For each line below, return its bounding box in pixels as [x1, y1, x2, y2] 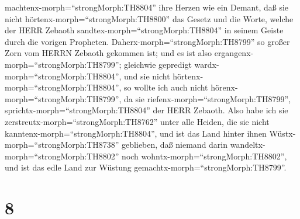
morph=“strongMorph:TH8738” [5, 138, 119, 151]
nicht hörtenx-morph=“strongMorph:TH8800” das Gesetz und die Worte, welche [5, 12, 294, 25]
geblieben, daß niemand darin [122, 138, 228, 151]
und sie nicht [124, 69, 170, 82]
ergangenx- [214, 47, 254, 59]
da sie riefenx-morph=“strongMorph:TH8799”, [124, 92, 291, 105]
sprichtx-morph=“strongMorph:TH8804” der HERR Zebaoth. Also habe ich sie [5, 104, 288, 116]
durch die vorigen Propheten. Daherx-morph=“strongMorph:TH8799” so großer [5, 35, 290, 47]
